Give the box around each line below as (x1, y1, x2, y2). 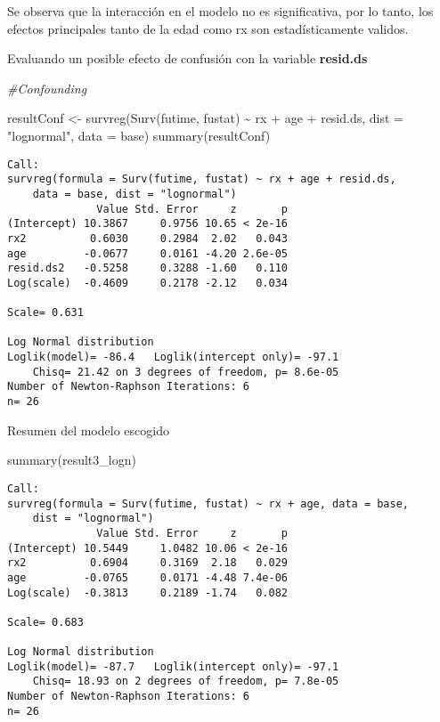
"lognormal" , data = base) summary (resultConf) (7, 126, 271, 144)
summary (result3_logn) (7, 450, 136, 469)
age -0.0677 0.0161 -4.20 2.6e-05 (7, 247, 288, 260)
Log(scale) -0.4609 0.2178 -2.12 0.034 (7, 276, 288, 289)
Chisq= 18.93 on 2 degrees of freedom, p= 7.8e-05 (32, 675, 339, 688)
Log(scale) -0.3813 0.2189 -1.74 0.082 (7, 586, 288, 599)
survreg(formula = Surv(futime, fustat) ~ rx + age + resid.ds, (7, 173, 396, 186)
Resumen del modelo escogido (7, 420, 169, 439)
